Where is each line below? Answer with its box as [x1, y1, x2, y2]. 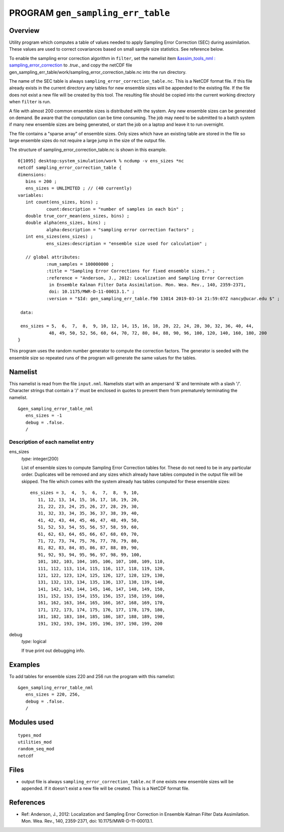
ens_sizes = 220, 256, [25, 692, 81, 697]
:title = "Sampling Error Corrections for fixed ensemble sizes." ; [46, 268, 215, 274]
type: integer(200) [21, 456, 59, 462]
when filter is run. [9, 99, 51, 105]
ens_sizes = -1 [25, 413, 63, 418]
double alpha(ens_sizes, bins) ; [25, 220, 106, 226]
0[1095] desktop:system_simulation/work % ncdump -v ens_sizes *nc [18, 158, 184, 163]
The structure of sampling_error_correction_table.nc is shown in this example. [9, 147, 167, 153]
